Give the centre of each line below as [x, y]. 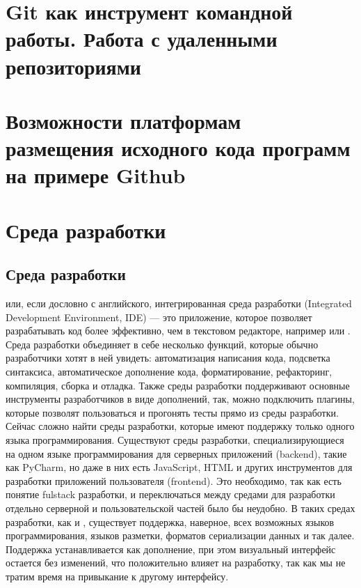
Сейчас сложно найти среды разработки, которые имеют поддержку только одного [180, 426]
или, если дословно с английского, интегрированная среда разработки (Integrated [179, 303]
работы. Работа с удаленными [142, 39]
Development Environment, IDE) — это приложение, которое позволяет [159, 317]
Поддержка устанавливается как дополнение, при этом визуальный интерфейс [171, 549]
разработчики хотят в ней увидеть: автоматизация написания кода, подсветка [168, 358]
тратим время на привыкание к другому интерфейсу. [117, 576]
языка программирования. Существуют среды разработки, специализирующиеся [175, 440]
